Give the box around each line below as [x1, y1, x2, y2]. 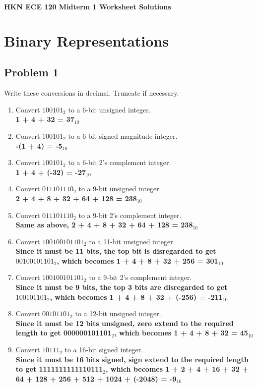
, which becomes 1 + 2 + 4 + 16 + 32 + [106, 364, 249, 374]
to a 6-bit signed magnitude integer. [68, 130, 178, 141]
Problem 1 [4, 64, 59, 80]
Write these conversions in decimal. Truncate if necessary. [4, 88, 179, 98]
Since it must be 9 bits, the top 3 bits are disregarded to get [15, 282, 228, 292]
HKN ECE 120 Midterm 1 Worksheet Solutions [4, 1, 171, 11]
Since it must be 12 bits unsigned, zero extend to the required [15, 318, 234, 328]
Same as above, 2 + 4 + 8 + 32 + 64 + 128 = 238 [15, 220, 193, 230]
